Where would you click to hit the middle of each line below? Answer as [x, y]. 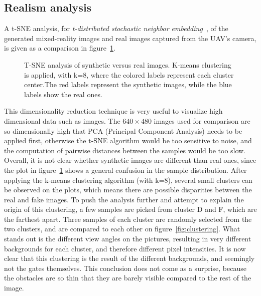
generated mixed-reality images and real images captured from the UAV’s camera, [130, 38]
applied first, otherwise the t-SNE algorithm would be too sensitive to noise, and [128, 140]
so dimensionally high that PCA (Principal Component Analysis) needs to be [123, 130]
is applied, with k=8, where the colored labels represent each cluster [129, 74]
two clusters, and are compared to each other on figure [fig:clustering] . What [122, 229]
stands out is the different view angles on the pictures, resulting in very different [128, 239]
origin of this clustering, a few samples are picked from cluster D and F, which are [130, 209]
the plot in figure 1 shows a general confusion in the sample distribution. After [125, 170]
